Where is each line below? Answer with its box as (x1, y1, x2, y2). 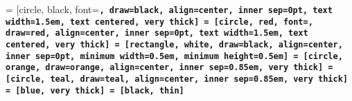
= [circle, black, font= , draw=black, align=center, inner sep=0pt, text (6, 2, 333, 16)
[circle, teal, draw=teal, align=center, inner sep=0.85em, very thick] (6, 74, 348, 84)
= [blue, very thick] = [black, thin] (6, 85, 184, 96)
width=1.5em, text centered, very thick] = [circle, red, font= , (6, 16, 313, 27)
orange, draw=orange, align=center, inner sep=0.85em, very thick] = (6, 63, 333, 73)
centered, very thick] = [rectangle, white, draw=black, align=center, (6, 39, 343, 49)
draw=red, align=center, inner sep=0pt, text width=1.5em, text (6, 28, 308, 38)
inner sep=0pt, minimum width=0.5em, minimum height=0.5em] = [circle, (6, 51, 343, 61)
